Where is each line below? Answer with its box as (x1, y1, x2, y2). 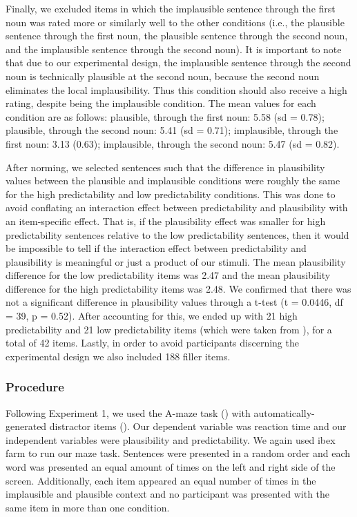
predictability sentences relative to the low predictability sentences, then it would (6, 227, 349, 242)
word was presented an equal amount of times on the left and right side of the (6, 460, 336, 474)
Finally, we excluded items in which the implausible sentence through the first (6, 1, 336, 15)
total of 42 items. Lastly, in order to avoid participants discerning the (6, 335, 299, 350)
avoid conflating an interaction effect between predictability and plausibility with (6, 200, 348, 215)
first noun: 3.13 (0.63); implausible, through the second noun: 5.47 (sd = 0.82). (6, 136, 340, 150)
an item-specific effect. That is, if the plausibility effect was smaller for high (6, 213, 326, 228)
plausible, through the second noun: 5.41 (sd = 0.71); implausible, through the (6, 123, 338, 137)
